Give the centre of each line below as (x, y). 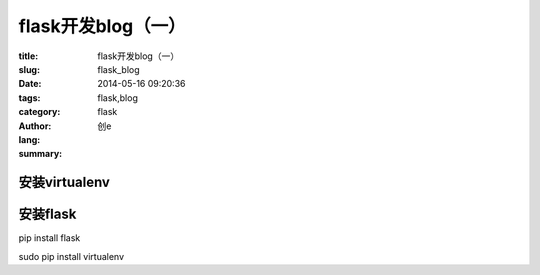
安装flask (47, 214)
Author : (35, 126)
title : (28, 56)
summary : (40, 154)
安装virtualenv (64, 182)
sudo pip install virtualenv (71, 256)
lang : (29, 139)
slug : (29, 69)
